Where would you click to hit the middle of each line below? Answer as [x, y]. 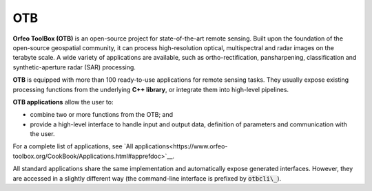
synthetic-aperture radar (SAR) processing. [74, 67]
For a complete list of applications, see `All [73, 146]
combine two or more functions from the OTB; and [102, 115]
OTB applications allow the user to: [63, 102]
